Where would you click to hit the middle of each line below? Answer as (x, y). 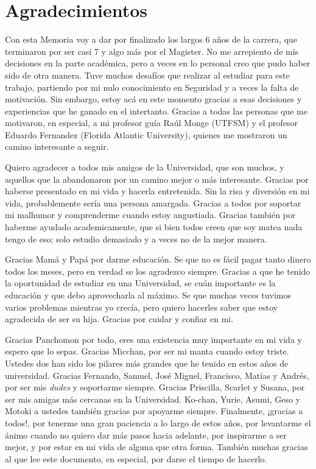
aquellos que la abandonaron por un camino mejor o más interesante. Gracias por (157, 179)
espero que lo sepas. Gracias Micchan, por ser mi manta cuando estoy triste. (147, 351)
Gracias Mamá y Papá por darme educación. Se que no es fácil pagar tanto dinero (158, 259)
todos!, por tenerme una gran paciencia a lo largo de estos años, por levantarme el (158, 422)
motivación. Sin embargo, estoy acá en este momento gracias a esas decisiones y (153, 99)
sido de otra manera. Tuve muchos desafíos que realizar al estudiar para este (147, 75)
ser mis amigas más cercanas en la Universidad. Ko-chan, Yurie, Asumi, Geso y (153, 399)
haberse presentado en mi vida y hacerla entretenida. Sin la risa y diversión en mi (157, 191)
